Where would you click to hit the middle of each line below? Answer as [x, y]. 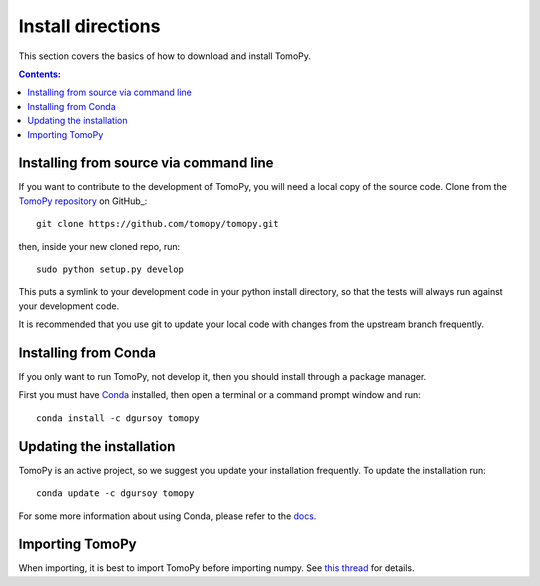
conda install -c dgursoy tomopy [118, 418]
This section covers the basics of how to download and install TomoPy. [165, 56]
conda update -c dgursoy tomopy [115, 493]
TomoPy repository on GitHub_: [83, 201]
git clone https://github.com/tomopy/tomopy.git [157, 224]
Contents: [40, 74]
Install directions [89, 26]
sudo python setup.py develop [110, 269]
